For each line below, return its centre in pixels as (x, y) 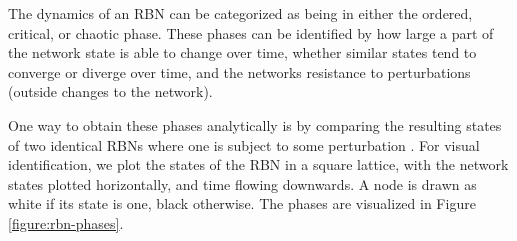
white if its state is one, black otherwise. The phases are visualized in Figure (242, 203)
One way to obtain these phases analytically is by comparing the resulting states (255, 124)
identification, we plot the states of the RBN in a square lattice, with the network (258, 164)
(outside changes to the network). (110, 91)
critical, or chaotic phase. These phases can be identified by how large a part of (251, 32)
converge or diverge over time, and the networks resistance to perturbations (239, 71)
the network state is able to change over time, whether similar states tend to (242, 52)
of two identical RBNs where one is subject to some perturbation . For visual (244, 144)
